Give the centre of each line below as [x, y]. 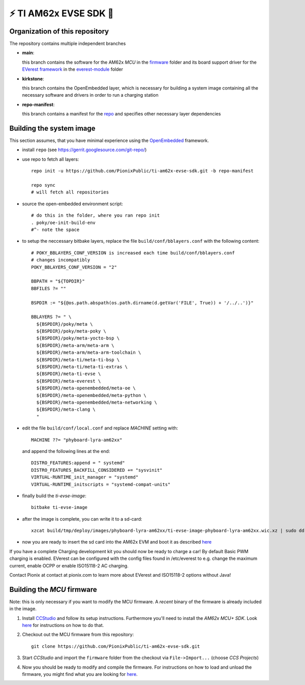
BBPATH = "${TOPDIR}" [58, 281]
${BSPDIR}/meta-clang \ [66, 409]
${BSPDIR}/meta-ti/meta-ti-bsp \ [78, 360]
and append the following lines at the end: [66, 451]
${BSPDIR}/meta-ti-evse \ [69, 374]
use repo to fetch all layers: [51, 159]
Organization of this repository [59, 31]
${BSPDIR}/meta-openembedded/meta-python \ [91, 395]
